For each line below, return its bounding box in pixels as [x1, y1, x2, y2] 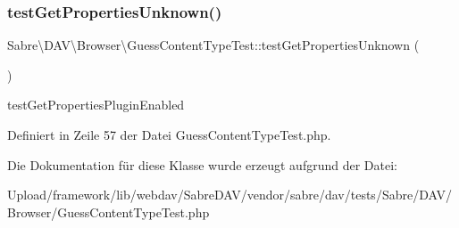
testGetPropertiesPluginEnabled [7, 95, 185, 114]
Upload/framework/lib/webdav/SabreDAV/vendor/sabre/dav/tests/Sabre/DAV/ [7, 185, 452, 204]
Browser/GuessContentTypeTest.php [7, 202, 210, 221]
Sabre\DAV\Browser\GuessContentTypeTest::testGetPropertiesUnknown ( [7, 36, 420, 54]
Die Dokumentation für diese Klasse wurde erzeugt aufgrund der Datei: [7, 155, 397, 174]
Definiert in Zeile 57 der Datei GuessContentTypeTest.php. [7, 126, 331, 143]
